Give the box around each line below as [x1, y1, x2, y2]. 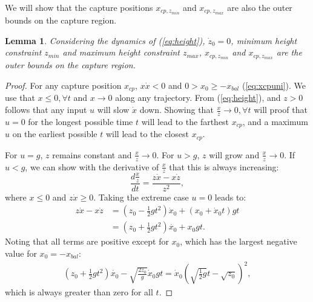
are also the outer [227, 1, 292, 13]
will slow [97, 103, 130, 116]
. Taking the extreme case [93, 190, 189, 203]
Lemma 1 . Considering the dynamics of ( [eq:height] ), [5, 34, 205, 47]
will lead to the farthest [141, 115, 229, 127]
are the [276, 46, 302, 59]
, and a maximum [242, 115, 308, 127]
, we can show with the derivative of [25, 160, 159, 173]
